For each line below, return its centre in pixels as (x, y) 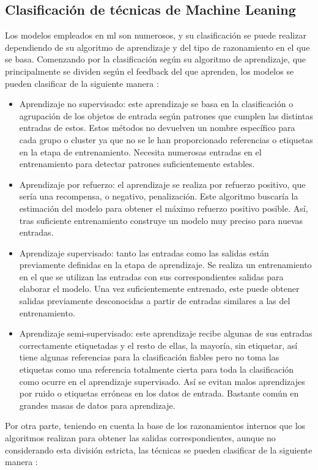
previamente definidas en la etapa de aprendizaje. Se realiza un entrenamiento (165, 265)
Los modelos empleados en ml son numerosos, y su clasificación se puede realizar (156, 35)
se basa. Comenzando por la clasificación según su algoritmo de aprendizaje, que (156, 59)
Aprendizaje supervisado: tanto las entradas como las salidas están (144, 252)
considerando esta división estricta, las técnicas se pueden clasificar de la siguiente (159, 449)
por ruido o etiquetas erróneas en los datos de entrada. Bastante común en (159, 393)
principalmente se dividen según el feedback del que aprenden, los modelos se (150, 71)
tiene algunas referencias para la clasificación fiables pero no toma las (149, 357)
